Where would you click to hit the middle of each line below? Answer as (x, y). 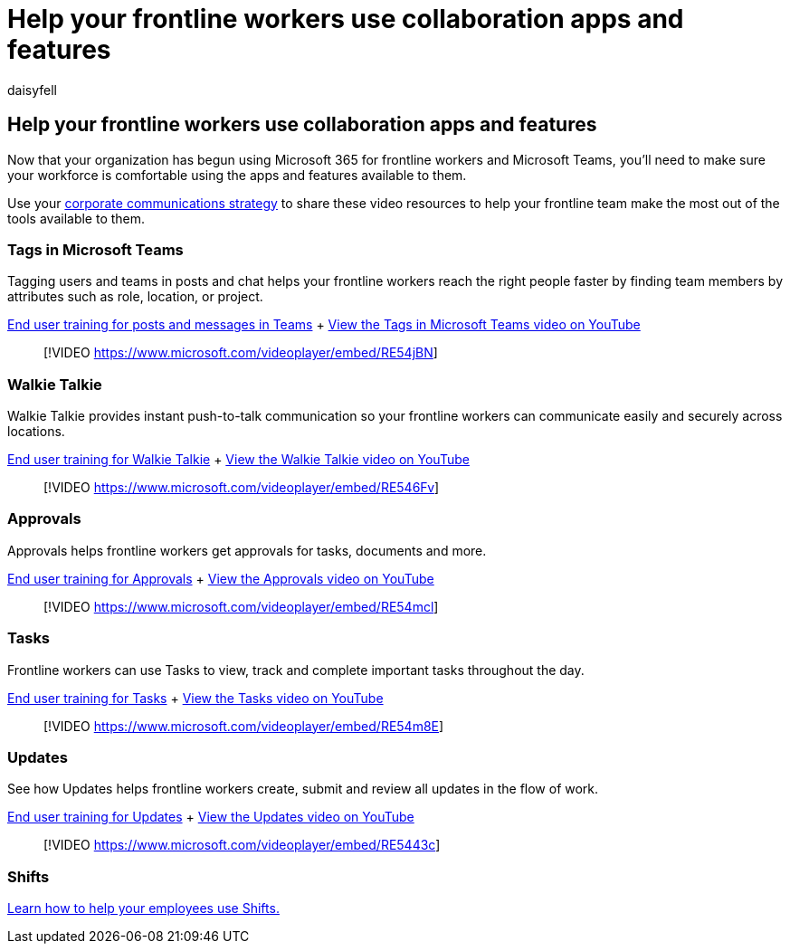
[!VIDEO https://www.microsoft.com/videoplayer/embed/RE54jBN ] (241, 353)
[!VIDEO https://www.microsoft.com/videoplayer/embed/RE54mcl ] (241, 606)
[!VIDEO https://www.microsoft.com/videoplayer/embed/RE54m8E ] (244, 726)
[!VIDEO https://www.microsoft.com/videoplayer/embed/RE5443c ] (242, 845)
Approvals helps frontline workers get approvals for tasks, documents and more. (247, 550)
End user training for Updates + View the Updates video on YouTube (211, 817)
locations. (36, 432)
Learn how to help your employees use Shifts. (143, 908)
